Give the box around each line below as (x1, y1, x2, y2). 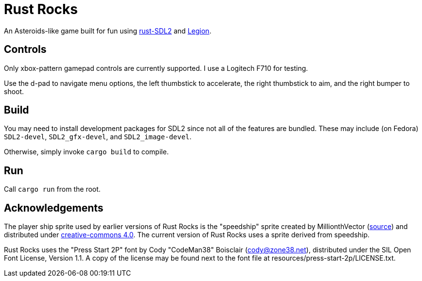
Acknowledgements (4, 201, 104, 214)
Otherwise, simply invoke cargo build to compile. (4, 148, 169, 156)
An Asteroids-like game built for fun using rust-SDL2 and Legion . (4, 26, 211, 35)
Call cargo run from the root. (4, 185, 101, 194)
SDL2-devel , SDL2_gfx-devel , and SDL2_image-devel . (4, 132, 192, 141)
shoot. (4, 87, 24, 96)
